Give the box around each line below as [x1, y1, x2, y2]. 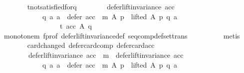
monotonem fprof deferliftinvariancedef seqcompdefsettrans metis [3, 30, 240, 40]
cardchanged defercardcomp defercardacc [27, 40, 155, 50]
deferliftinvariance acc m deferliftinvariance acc [28, 49, 184, 60]
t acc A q [59, 21, 92, 31]
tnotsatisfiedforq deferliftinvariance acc [27, 1, 175, 11]
